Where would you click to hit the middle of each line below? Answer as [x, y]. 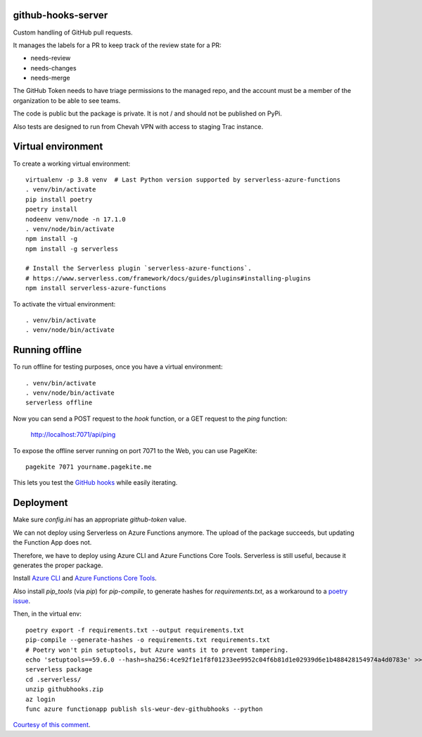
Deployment [40, 503]
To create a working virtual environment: [72, 163]
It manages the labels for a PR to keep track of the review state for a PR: [117, 45]
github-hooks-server [60, 15]
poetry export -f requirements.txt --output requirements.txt [135, 630]
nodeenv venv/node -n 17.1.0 [76, 219]
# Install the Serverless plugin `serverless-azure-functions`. [139, 268]
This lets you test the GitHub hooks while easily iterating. [95, 483]
